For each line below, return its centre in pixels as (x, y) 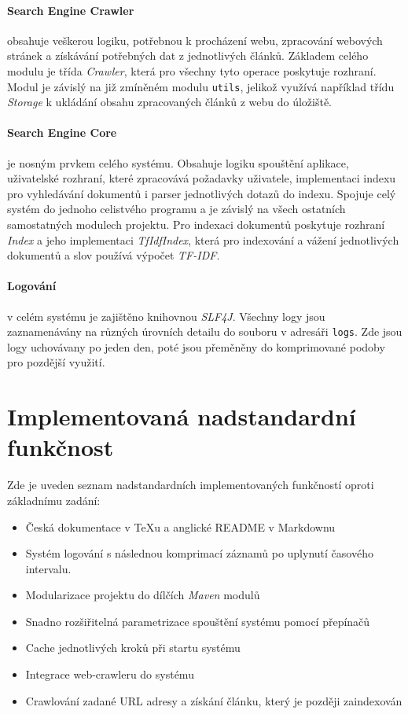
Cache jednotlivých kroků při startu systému (133, 648)
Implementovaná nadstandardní (182, 416)
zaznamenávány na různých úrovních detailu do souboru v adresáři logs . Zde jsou (205, 331)
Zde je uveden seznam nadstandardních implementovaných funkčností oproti (191, 485)
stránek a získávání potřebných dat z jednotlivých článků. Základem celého (188, 55)
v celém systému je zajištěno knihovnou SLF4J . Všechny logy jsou (166, 316)
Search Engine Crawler (71, 10)
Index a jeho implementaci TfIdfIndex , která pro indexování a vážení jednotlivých (203, 239)
